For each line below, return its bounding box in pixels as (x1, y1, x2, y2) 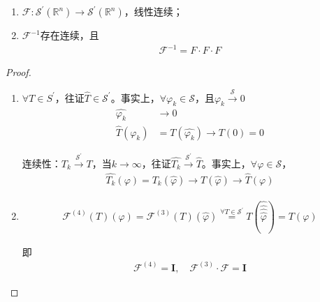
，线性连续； (124, 4, 183, 18)
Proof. (6, 65, 31, 80)
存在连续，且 (40, 28, 99, 42)
